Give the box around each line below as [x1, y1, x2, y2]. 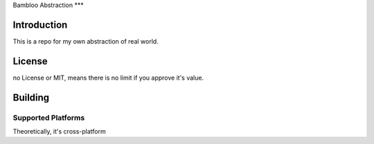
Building [12, 91, 50, 103]
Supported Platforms [12, 113, 85, 123]
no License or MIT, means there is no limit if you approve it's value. [12, 73, 204, 82]
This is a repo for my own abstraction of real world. [12, 37, 159, 45]
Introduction [12, 19, 68, 30]
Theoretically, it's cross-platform [12, 127, 107, 135]
